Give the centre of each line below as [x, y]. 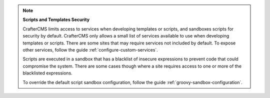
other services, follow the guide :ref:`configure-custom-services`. [90, 49]
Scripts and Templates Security [56, 19]
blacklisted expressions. [47, 73]
